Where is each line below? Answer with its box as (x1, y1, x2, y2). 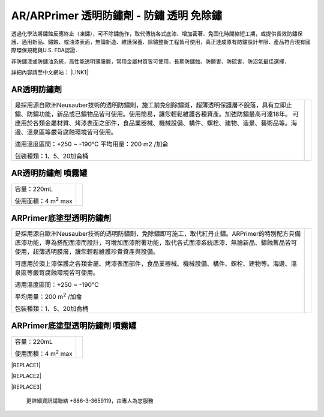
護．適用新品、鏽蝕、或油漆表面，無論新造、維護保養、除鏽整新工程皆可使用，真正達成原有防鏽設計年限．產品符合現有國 (11, 38, 311, 45)
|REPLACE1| (11, 361, 41, 368)
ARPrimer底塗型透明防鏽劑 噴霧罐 (11, 321, 137, 331)
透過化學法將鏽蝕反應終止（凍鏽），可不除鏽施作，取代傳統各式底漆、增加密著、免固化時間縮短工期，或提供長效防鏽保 (11, 30, 303, 37)
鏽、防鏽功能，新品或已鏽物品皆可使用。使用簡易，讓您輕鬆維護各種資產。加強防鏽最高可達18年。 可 (14, 110, 299, 118)
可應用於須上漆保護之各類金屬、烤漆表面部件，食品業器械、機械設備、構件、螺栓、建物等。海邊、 (14, 260, 291, 268)
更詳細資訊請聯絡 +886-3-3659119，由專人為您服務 (26, 397, 154, 404)
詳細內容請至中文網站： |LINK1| (11, 69, 88, 76)
